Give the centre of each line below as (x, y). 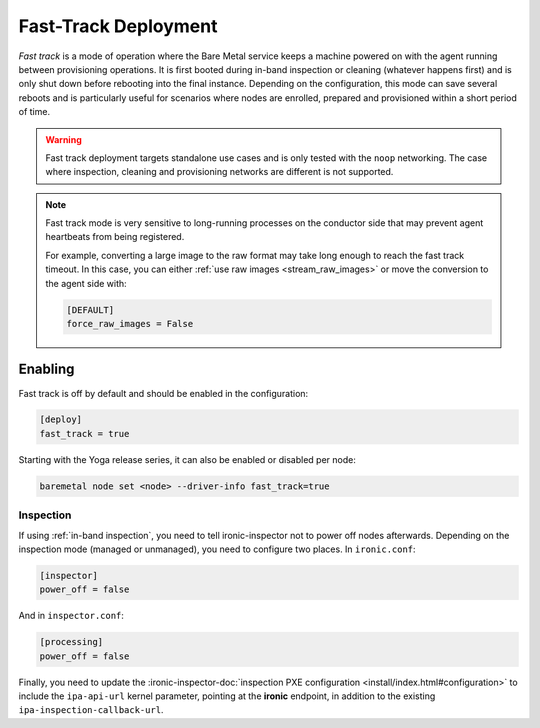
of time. (34, 112)
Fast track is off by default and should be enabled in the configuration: (163, 393)
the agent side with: (86, 283)
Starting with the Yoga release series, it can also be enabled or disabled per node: (187, 459)
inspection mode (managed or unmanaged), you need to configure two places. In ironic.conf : (217, 549)
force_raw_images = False (130, 323)
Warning (63, 139)
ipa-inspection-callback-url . (91, 710)
